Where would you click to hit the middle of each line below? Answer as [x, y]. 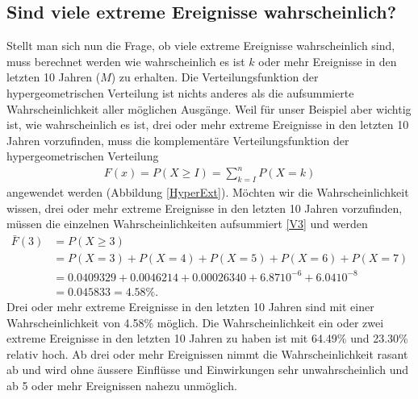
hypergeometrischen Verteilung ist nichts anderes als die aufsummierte [180, 92]
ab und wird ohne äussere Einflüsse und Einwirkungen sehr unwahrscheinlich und [208, 370]
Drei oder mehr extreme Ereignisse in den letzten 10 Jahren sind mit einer [190, 306]
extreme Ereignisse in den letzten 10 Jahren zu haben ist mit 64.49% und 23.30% [207, 338]
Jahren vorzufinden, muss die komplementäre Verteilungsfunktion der [178, 140]
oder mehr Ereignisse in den [328, 61]
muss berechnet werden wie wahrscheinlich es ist [126, 61]
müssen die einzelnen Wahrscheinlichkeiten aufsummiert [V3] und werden [187, 224]
